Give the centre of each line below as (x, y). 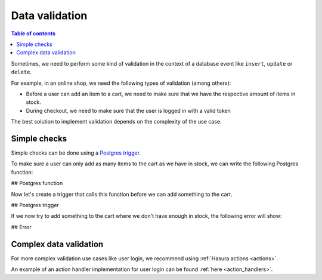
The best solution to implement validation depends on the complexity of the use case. (116, 122)
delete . (21, 72)
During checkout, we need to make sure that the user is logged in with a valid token (128, 110)
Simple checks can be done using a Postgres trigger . (76, 153)
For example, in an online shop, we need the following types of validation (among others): (121, 83)
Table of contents (33, 33)
